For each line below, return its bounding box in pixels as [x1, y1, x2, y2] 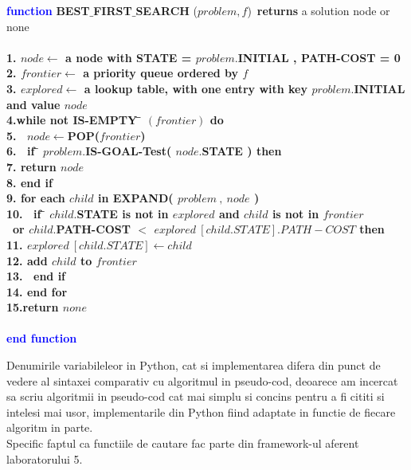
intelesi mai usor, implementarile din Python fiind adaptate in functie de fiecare [6, 403, 396, 420]
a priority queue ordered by [83, 65, 239, 81]
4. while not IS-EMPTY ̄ [6, 112, 142, 128]
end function [6, 330, 77, 347]
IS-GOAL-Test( [85, 143, 172, 159]
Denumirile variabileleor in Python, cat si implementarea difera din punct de [6, 357, 381, 374]
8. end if [6, 174, 53, 190]
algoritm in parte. [6, 419, 93, 436]
